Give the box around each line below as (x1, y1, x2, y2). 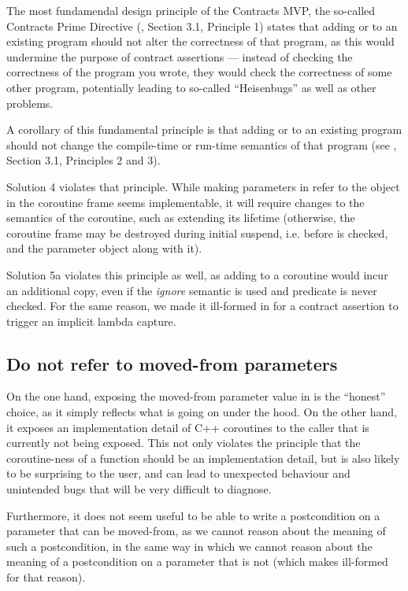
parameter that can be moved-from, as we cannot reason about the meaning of (6, 523, 386, 539)
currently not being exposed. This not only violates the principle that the (6, 434, 361, 451)
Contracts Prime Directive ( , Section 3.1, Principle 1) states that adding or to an (6, 17, 398, 34)
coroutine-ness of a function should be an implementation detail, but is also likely (6, 449, 400, 466)
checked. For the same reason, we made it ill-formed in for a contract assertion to (6, 297, 399, 314)
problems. (6, 94, 54, 111)
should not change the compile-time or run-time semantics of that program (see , (6, 136, 397, 153)
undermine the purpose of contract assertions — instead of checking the (6, 48, 353, 65)
